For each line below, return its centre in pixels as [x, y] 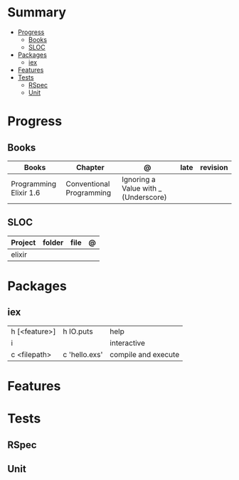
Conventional [88, 183]
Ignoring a [139, 179]
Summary [37, 12]
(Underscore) [144, 197]
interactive [128, 343]
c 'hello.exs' [83, 354]
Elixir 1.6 [26, 193]
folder [53, 242]
